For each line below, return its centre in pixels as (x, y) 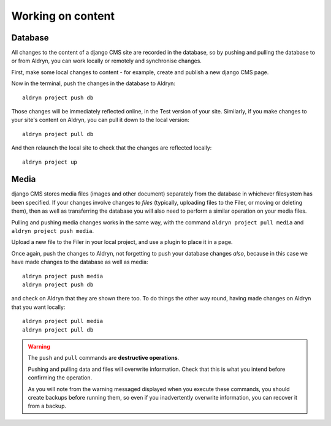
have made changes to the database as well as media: (80, 262)
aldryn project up (50, 162)
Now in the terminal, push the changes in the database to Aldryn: (93, 83)
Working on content (63, 16)
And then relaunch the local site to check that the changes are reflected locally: (112, 148)
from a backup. (47, 406)
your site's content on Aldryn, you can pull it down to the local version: (100, 120)
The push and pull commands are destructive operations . (104, 358)
